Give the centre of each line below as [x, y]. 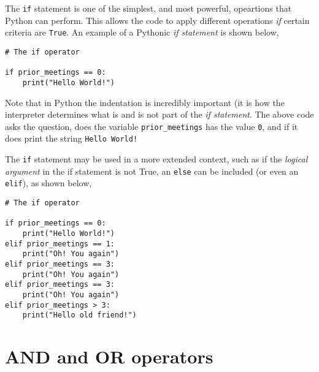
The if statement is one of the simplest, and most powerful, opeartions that [148, 8]
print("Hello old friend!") [79, 315]
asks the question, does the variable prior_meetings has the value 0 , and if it [152, 126]
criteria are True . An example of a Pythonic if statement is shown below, [142, 32]
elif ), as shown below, [48, 183]
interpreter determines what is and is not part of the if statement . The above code [159, 114]
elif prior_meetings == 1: [60, 244]
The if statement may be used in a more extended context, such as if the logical [156, 159]
